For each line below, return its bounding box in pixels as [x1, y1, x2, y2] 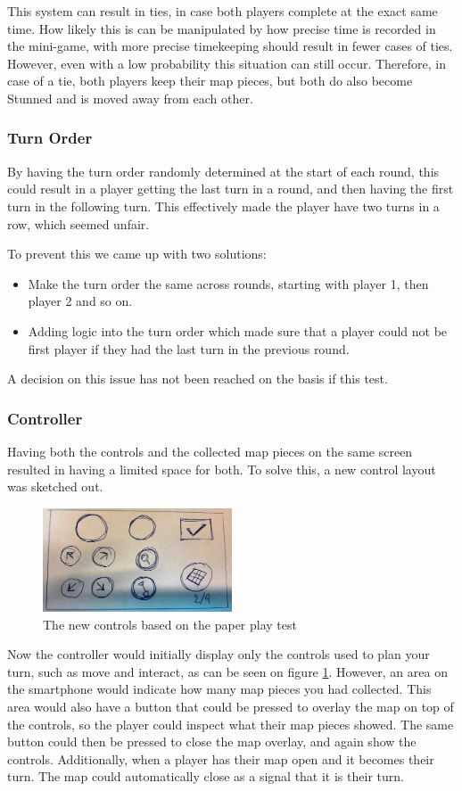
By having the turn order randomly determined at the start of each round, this [7, 161, 440, 180]
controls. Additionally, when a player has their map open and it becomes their [7, 749, 434, 768]
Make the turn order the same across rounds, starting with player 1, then [28, 274, 429, 293]
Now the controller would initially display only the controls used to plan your [7, 645, 430, 663]
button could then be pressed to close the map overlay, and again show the [7, 732, 417, 751]
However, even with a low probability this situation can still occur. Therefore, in [7, 54, 446, 72]
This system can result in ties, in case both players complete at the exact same [7, 2, 438, 20]
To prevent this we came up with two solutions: [7, 244, 267, 263]
